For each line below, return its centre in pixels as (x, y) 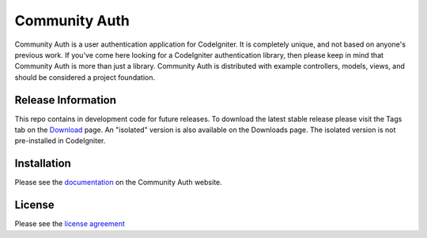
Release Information (66, 100)
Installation (43, 163)
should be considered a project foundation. (85, 77)
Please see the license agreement (70, 224)
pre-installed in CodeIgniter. (60, 141)
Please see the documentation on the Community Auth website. (119, 183)
